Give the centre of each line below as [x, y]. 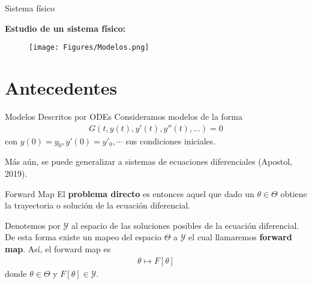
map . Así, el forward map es [58, 248]
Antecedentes [61, 88]
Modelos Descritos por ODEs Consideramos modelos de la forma [124, 116]
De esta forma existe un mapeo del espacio [83, 237]
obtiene [294, 193]
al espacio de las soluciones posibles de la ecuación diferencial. [185, 225]
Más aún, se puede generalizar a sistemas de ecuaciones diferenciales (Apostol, [149, 161]
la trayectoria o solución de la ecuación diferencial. [97, 205]
